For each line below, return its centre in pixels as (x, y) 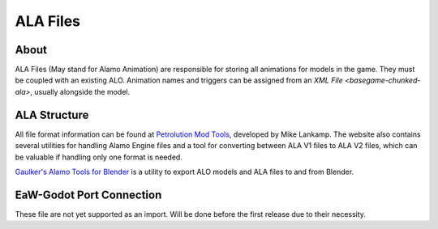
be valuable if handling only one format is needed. (99, 157)
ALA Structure (52, 114)
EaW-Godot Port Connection (88, 195)
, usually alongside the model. (80, 91)
